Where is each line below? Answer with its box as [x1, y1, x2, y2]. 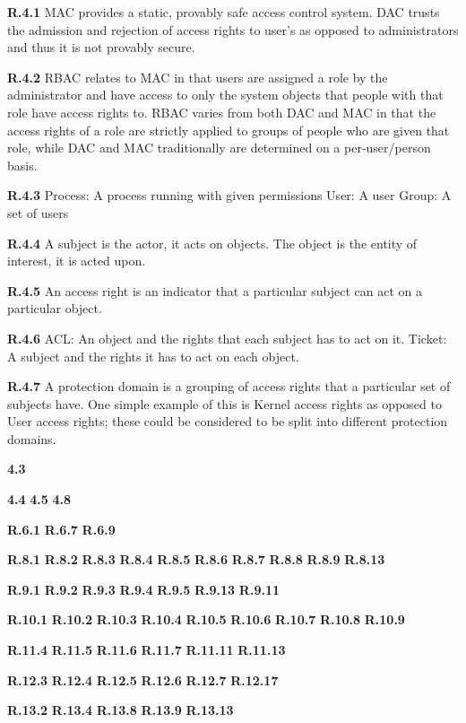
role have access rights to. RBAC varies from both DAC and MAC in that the [7, 102, 436, 121]
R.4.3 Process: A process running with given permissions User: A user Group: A [7, 186, 452, 205]
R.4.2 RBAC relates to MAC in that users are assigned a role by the [7, 67, 388, 86]
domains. [7, 429, 56, 448]
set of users [7, 203, 69, 222]
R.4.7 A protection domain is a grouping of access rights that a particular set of [7, 377, 451, 396]
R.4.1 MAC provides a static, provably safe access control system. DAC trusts [7, 3, 440, 21]
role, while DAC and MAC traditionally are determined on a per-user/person [7, 138, 431, 157]
